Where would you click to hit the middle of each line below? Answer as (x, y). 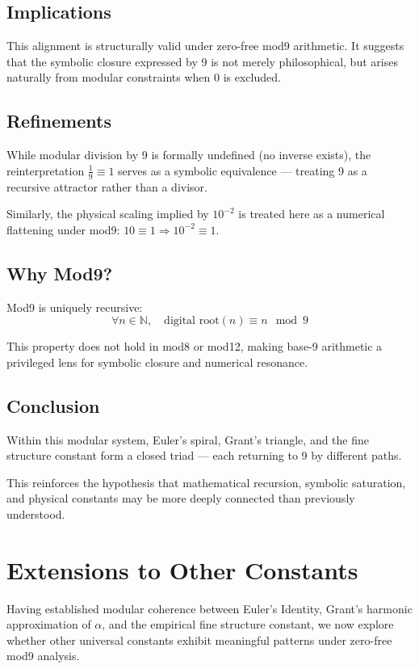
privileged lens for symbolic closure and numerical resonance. (157, 362)
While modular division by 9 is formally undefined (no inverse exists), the (189, 155)
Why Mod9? (60, 273)
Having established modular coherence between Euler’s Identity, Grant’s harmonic (209, 608)
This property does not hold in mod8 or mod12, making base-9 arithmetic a (195, 346)
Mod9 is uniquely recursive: (75, 307)
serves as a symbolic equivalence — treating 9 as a (243, 170)
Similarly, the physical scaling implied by (108, 214)
